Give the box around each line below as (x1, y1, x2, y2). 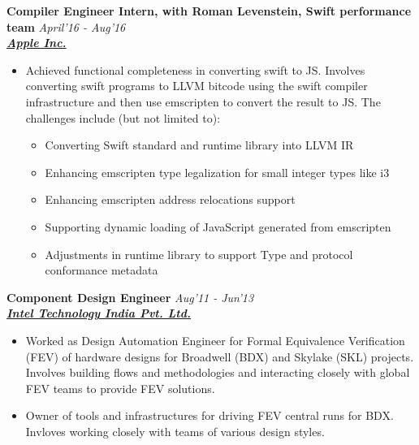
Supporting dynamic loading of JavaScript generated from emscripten (45, 218, 391, 235)
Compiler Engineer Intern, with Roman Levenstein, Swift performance (6, 2, 412, 19)
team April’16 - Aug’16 (6, 18, 126, 35)
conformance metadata (45, 261, 158, 279)
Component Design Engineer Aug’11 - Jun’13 (6, 288, 254, 305)
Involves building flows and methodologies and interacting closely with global (25, 364, 410, 381)
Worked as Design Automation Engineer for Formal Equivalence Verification (25, 331, 405, 348)
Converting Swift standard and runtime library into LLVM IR (45, 136, 354, 153)
